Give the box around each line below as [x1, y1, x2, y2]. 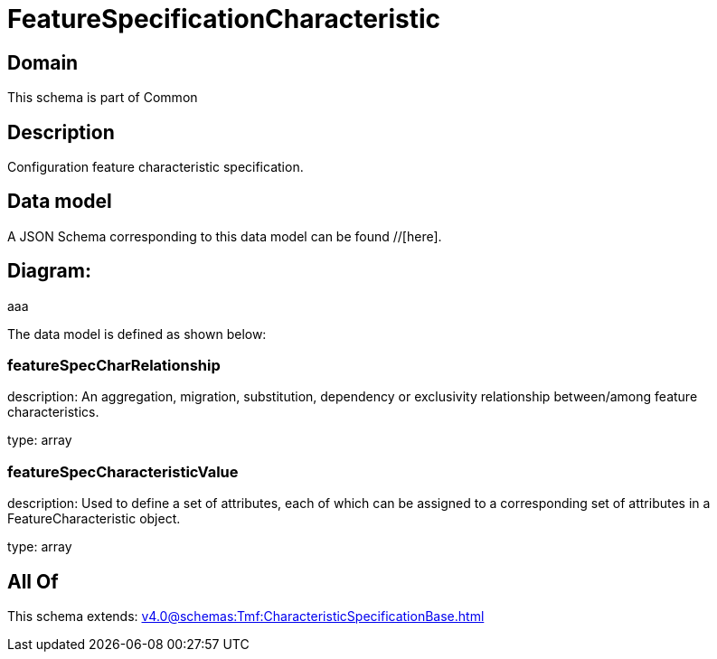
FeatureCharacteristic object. [7, 511, 181, 527]
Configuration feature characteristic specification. [7, 159, 304, 175]
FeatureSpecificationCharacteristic [7, 4, 440, 34]
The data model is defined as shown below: [7, 325, 267, 342]
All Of [7, 570, 59, 593]
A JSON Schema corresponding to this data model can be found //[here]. [7, 228, 442, 244]
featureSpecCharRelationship [7, 356, 221, 375]
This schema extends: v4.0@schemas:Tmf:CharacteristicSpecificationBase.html [7, 608, 485, 625]
